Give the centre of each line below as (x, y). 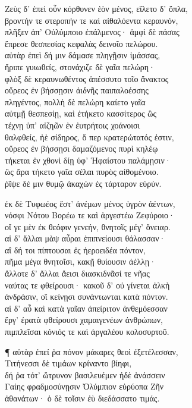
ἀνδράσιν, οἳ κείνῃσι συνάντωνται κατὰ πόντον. (86, 296)
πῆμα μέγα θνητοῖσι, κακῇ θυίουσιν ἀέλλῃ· (81, 261)
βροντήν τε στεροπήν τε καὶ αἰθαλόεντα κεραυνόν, (92, 20)
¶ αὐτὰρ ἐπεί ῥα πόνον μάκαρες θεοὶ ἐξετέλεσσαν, (92, 351)
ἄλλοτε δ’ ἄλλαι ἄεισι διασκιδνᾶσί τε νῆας (77, 273)
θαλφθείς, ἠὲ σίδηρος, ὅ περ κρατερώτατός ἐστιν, (89, 136)
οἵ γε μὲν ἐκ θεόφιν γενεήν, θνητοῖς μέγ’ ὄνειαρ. (88, 226)
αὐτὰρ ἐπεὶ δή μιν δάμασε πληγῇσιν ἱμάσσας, (83, 55)
